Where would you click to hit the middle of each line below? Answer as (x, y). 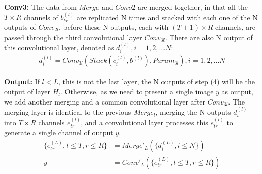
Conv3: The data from (40, 7)
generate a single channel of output (59, 132)
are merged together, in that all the (192, 7)
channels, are (235, 27)
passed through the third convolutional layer (73, 37)
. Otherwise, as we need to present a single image (137, 92)
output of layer (27, 92)
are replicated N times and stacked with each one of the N (167, 17)
